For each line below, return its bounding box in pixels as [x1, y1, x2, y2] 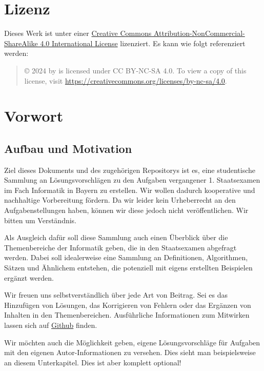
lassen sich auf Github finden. [4, 319, 97, 330]
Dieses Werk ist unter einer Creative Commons [4, 28, 152, 38]
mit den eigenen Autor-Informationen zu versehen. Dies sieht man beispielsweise [4, 347, 256, 358]
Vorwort [4, 105, 64, 126]
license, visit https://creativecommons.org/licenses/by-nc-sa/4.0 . [24, 75, 227, 86]
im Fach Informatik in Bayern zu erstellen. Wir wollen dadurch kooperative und [4, 184, 255, 195]
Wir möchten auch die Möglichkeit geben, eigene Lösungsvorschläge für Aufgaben [4, 337, 260, 347]
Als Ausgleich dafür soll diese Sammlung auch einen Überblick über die [4, 232, 228, 243]
